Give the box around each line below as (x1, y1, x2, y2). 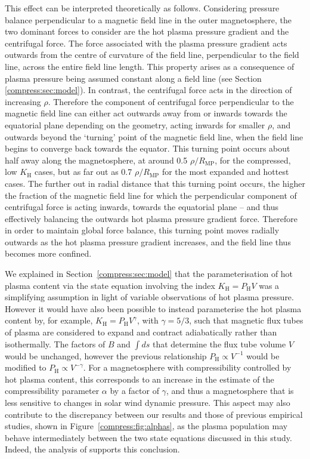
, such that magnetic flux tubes (189, 314, 303, 326)
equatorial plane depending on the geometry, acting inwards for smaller (5, 118, 265, 131)
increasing (5, 95, 41, 107)
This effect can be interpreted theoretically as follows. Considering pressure (5, 2, 280, 14)
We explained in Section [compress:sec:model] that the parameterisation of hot (5, 267, 293, 280)
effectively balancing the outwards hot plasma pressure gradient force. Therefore (5, 212, 297, 224)
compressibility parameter (5, 384, 100, 397)
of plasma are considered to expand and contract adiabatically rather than (5, 326, 277, 338)
